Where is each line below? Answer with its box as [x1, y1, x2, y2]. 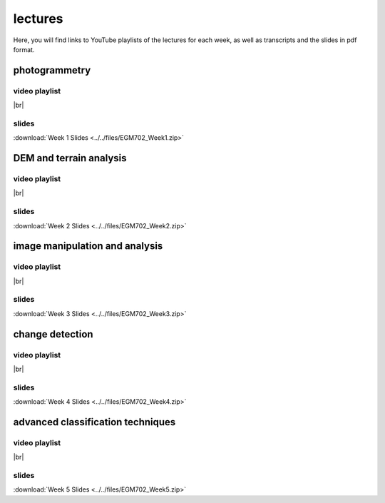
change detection [13, 328, 93, 340]
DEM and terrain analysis [13, 152, 128, 164]
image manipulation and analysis [13, 240, 163, 253]
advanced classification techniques [13, 416, 176, 428]
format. [13, 45, 35, 54]
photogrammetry [13, 64, 91, 76]
